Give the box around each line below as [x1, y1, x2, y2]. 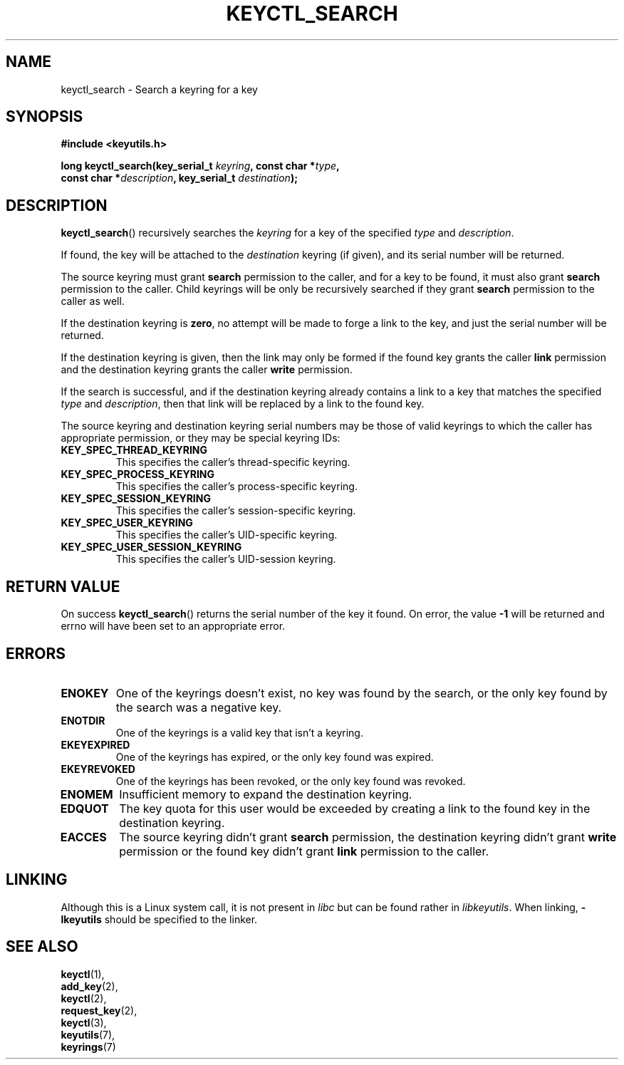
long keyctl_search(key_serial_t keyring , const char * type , [61, 160, 340, 172]
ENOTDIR [61, 714, 105, 727]
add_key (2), [61, 980, 118, 992]
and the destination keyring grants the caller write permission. [61, 363, 353, 376]
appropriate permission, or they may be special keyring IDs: [61, 432, 340, 445]
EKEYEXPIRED [61, 738, 130, 751]
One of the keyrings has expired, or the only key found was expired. [115, 750, 434, 763]
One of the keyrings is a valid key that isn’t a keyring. [115, 726, 363, 739]
